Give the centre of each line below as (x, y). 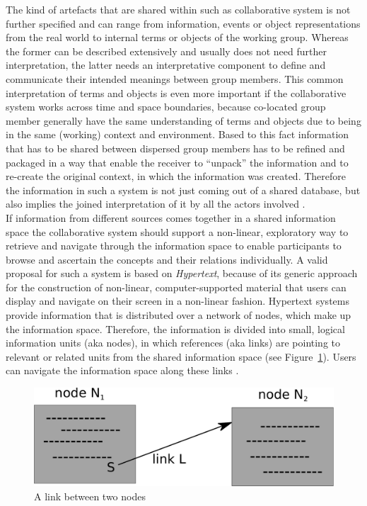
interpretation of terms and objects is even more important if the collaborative (176, 92)
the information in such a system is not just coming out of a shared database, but (183, 190)
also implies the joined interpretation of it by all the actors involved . (156, 204)
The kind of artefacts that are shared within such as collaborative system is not (178, 9)
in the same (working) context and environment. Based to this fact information (177, 134)
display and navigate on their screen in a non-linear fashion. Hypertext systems (177, 301)
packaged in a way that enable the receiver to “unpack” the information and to (177, 162)
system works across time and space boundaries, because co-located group (166, 107)
